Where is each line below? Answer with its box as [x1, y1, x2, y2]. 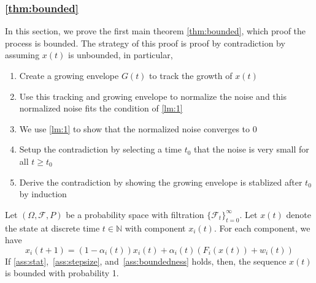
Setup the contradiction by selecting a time [19, 143, 182, 156]
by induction [19, 187, 67, 200]
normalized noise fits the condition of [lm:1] [19, 102, 183, 115]
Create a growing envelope [19, 69, 119, 81]
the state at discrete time [5, 221, 100, 234]
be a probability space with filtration [66, 208, 204, 221]
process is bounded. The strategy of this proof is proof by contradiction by [5, 36, 285, 49]
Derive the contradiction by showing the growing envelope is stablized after [19, 175, 303, 188]
